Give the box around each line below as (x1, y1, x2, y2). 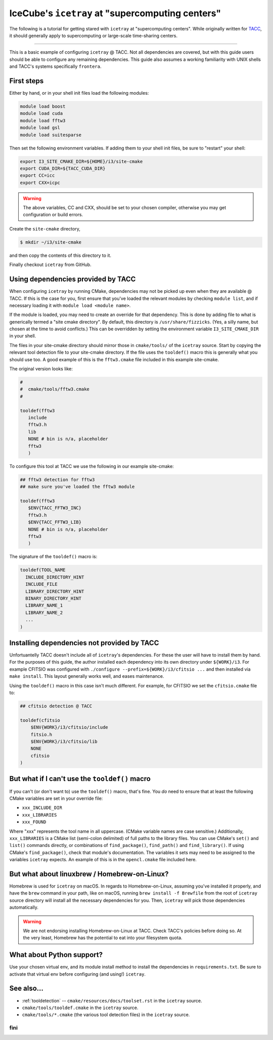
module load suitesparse (20, 132, 82, 138)
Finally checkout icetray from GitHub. (9, 261, 92, 268)
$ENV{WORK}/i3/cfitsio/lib (30, 739, 98, 744)
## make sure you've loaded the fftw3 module (20, 484, 135, 490)
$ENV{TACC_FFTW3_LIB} (28, 519, 82, 525)
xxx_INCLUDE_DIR (22, 805, 63, 811)
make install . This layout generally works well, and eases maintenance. (9, 673, 164, 679)
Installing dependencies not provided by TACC (9, 638, 159, 647)
